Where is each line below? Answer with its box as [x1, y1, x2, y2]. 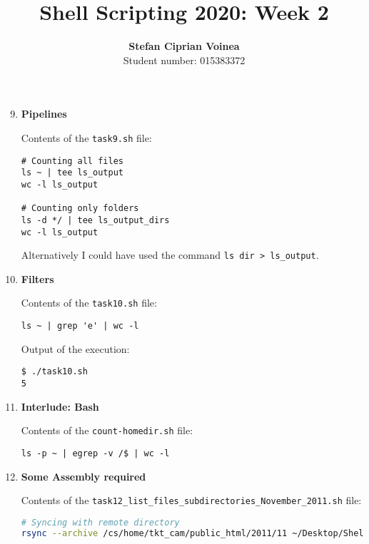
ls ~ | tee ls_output [21, 168, 123, 178]
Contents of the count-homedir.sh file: [21, 423, 193, 438]
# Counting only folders [21, 203, 139, 214]
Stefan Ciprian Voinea [128, 39, 240, 53]
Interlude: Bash [21, 399, 99, 414]
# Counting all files [21, 155, 123, 166]
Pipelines [21, 106, 67, 121]
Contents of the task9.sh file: [21, 130, 152, 145]
